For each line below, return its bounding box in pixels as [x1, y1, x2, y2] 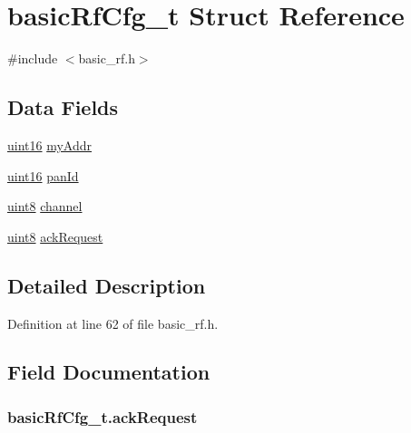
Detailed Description [7, 271, 206, 299]
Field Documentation [7, 358, 210, 386]
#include [7, 49, 58, 68]
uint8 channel [7, 197, 83, 216]
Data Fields [7, 93, 119, 121]
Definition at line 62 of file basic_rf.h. [7, 313, 219, 332]
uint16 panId [7, 166, 79, 185]
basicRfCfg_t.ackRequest [7, 405, 198, 428]
